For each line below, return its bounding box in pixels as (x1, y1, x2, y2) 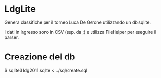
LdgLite (4, 3, 36, 15)
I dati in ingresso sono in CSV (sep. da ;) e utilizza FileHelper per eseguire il (4, 29, 157, 35)
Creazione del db (4, 51, 75, 62)
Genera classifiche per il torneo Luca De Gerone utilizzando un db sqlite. (4, 19, 151, 25)
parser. (4, 34, 19, 40)
